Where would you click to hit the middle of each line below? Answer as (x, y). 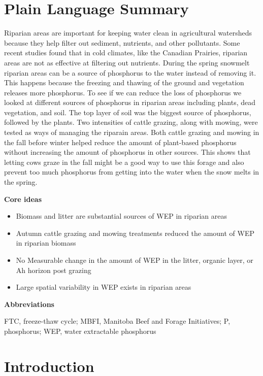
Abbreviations (29, 304)
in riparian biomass (46, 243)
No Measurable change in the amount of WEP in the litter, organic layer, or (135, 260)
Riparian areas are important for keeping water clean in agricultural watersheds (128, 33)
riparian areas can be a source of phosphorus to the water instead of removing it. (130, 72)
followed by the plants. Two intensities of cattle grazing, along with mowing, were (131, 122)
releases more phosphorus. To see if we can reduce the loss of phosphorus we (123, 92)
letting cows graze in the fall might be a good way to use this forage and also (124, 162)
